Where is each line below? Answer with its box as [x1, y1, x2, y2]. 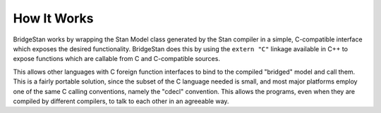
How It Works [13, 11, 94, 26]
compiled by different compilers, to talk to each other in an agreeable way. [13, 97, 229, 105]
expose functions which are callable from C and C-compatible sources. [13, 55, 220, 63]
